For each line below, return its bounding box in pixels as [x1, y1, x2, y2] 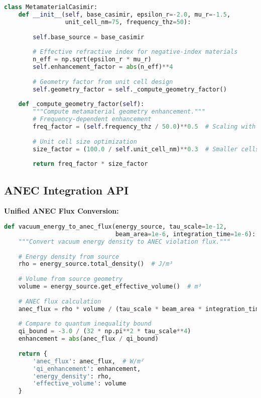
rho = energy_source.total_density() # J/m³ [18, 260, 173, 268]
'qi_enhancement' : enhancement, [33, 365, 141, 372]
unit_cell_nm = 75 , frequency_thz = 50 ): [65, 18, 191, 26]
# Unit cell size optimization [33, 138, 137, 145]
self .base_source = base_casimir [33, 33, 145, 41]
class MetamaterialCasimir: [4, 4, 98, 11]
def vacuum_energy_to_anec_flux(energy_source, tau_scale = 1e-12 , [4, 223, 227, 231]
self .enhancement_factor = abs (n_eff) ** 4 [33, 63, 173, 70]
